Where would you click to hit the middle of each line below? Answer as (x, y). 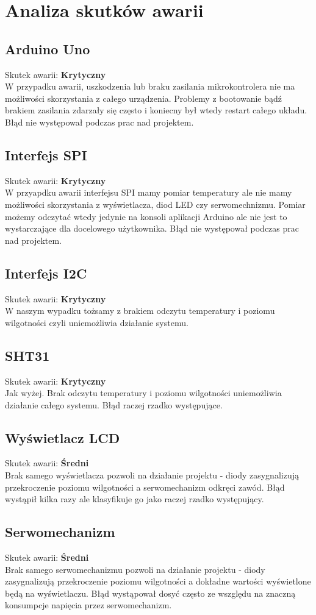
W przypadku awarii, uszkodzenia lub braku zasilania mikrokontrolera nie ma (150, 86)
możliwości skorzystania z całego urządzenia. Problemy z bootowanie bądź (143, 98)
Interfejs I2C (46, 273)
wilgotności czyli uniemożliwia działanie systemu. (97, 322)
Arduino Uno (48, 48)
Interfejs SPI (46, 155)
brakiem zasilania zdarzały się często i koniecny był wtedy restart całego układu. (156, 110)
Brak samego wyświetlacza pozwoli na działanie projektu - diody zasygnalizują (152, 475)
